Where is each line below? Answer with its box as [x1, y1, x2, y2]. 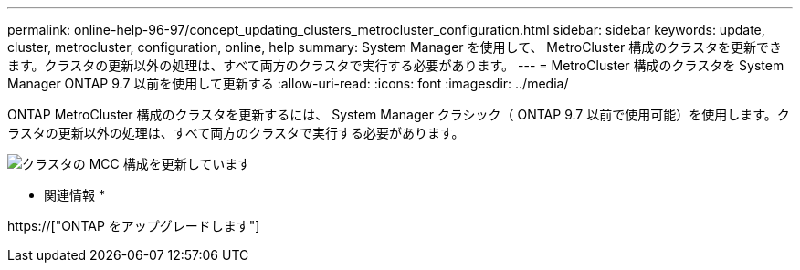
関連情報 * [44, 187, 105, 202]
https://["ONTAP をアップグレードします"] [7, 218, 260, 234]
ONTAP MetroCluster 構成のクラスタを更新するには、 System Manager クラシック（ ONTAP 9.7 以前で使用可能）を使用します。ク [7, 107, 790, 122]
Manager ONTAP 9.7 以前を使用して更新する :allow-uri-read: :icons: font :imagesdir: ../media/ [7, 76, 569, 91]
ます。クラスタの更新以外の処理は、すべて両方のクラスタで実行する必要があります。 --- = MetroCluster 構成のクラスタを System [7, 57, 784, 73]
